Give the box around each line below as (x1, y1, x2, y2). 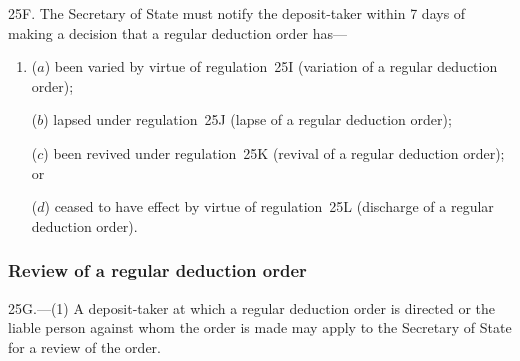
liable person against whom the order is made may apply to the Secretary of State (8, 317, 512, 338)
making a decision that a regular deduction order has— (8, 22, 348, 43)
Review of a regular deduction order (8, 258, 307, 283)
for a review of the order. (8, 336, 161, 357)
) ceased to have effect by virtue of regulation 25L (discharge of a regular (44, 196, 494, 217)
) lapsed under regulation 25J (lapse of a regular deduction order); (43, 109, 452, 130)
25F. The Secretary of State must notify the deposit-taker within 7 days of (8, 3, 466, 23)
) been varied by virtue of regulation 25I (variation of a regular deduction (44, 56, 498, 77)
